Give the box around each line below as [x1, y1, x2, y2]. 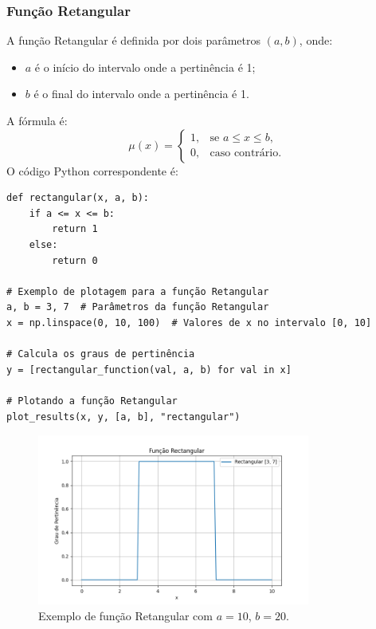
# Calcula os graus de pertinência [6, 348, 195, 360]
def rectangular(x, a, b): [6, 192, 149, 204]
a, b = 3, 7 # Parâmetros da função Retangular [6, 301, 269, 313]
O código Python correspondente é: [6, 162, 178, 179]
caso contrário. [210, 147, 282, 159]
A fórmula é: [6, 112, 68, 128]
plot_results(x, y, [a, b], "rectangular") [6, 411, 241, 423]
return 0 [52, 254, 98, 266]
